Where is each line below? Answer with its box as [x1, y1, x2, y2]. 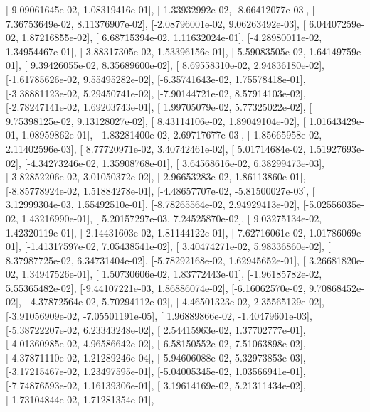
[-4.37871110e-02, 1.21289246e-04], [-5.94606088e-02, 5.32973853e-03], [6, 349, 306, 364]
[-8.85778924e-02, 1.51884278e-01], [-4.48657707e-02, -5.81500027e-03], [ [6, 183, 315, 197]
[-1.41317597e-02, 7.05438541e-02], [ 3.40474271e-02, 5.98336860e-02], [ [24, 239, 331, 254]
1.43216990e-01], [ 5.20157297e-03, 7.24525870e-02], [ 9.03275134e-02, [21, 210, 322, 225]
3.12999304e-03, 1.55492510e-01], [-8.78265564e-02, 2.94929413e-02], [6, 197, 300, 212]
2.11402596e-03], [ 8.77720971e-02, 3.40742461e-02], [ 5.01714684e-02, [6, 141, 306, 156]
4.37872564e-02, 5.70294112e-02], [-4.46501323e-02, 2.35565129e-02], [30, 294, 324, 309]
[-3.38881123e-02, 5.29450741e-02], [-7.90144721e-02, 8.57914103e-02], [6, 85, 306, 100]
